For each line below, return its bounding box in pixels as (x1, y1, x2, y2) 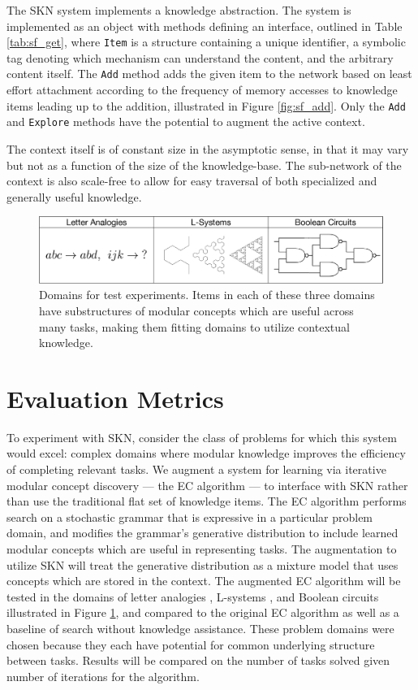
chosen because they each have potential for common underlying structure (6, 636, 375, 653)
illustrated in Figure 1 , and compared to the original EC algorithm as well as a (6, 604, 399, 621)
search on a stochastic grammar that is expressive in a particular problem (6, 508, 373, 525)
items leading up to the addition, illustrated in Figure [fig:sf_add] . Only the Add (6, 97, 406, 114)
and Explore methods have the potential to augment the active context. (6, 113, 365, 130)
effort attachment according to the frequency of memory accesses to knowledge (6, 81, 398, 98)
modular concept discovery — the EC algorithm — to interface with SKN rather (6, 476, 408, 493)
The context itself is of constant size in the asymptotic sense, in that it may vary (6, 141, 409, 157)
